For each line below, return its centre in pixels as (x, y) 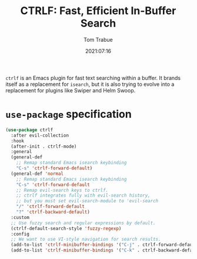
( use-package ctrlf (29, 130)
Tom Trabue (98, 39)
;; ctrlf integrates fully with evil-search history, (83, 195)
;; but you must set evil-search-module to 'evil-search (87, 201)
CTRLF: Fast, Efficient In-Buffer (98, 11)
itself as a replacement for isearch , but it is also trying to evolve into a (90, 84)
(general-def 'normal (37, 174)
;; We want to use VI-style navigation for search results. (86, 240)
